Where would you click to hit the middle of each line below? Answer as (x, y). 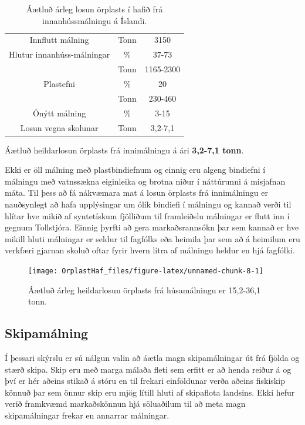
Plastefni (59, 83)
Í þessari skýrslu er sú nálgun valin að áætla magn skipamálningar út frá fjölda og (152, 357)
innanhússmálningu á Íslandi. (94, 20)
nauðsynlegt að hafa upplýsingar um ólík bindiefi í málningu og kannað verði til (148, 204)
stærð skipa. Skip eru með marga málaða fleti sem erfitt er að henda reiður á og (148, 369)
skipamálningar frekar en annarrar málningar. (87, 415)
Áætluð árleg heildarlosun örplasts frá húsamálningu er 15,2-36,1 (145, 290)
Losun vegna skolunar (59, 127)
